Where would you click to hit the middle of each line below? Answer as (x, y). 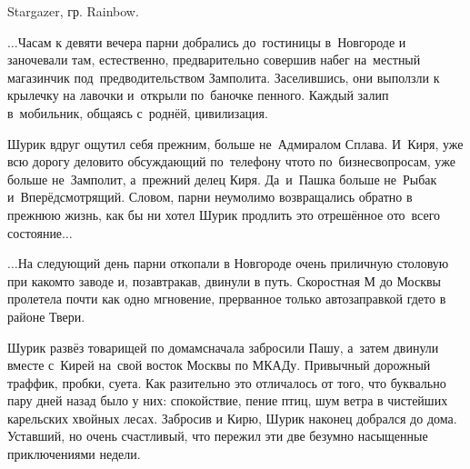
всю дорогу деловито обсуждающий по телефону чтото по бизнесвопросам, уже (231, 161)
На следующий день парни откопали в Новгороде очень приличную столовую (233, 263)
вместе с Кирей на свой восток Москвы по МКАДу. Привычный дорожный (219, 365)
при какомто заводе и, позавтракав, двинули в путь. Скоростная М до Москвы (224, 280)
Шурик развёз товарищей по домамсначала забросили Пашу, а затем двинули (223, 347)
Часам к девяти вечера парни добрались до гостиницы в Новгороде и (212, 41)
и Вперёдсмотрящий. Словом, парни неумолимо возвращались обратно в (210, 197)
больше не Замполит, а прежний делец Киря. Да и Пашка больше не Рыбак (222, 179)
